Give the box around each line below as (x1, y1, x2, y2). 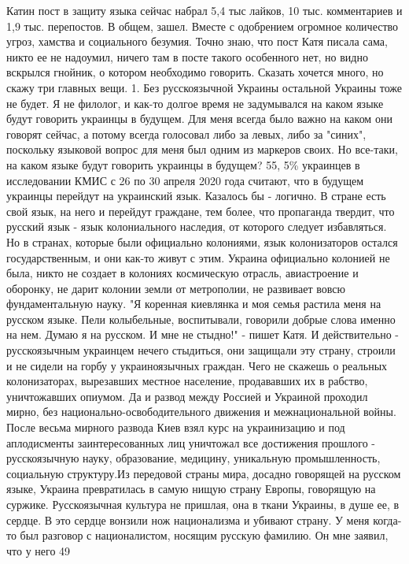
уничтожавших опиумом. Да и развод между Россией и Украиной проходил (6, 388, 368, 404)
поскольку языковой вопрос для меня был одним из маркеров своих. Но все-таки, (6, 141, 398, 158)
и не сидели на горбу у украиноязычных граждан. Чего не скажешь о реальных (6, 357, 388, 373)
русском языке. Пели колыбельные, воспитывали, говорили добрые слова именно (6, 310, 396, 327)
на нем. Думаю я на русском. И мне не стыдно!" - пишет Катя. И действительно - (6, 326, 399, 343)
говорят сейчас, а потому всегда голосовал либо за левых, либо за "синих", (6, 125, 367, 142)
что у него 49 (6, 542, 71, 558)
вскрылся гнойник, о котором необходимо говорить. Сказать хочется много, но (6, 64, 384, 80)
